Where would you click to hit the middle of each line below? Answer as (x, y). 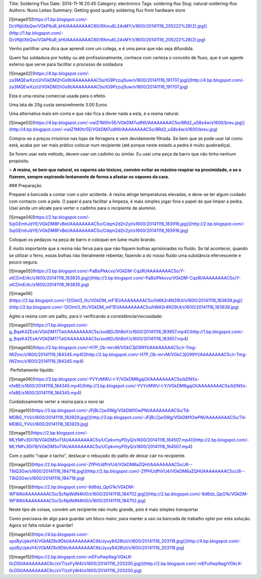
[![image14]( (21, 534)
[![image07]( (21, 325)
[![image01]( (21, 19)
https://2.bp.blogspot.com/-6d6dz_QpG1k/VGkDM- (84, 487)
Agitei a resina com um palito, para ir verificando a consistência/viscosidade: (86, 316)
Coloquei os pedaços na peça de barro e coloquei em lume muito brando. (82, 239)
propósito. (19, 161)
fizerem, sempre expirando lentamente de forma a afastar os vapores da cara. (89, 176)
